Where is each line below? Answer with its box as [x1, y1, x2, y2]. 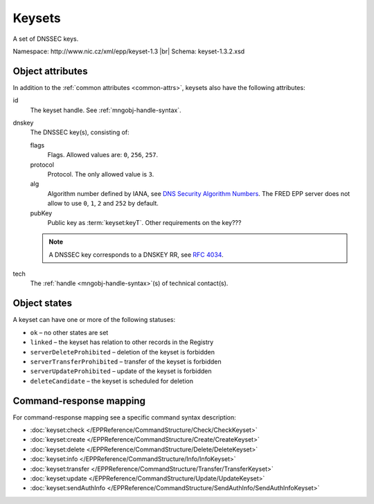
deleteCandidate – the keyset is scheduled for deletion [30, 377, 194, 385]
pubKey [30, 208, 53, 217]
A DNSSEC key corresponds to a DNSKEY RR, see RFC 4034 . [48, 250, 224, 259]
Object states [12, 298, 73, 309]
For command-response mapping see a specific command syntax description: [12, 413, 236, 422]
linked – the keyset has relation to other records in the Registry [30, 338, 214, 346]
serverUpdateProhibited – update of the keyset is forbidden [30, 367, 212, 375]
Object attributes [12, 65, 88, 77]
